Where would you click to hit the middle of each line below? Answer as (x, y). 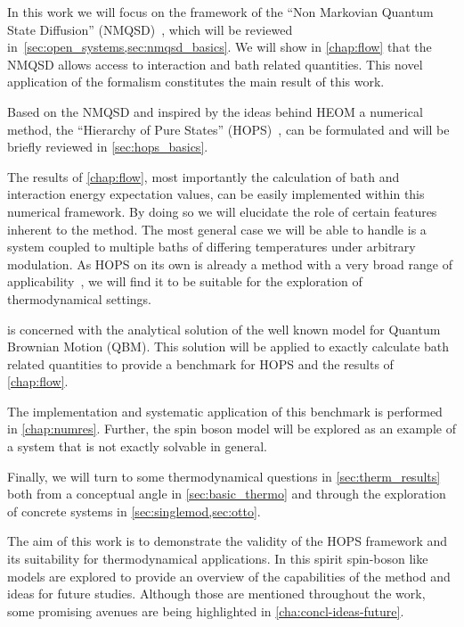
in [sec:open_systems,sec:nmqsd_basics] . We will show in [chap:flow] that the (220, 47)
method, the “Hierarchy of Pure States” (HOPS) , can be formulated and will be (228, 129)
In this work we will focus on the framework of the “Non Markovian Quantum (220, 12)
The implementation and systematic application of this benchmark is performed (225, 411)
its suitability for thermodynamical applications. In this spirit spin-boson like (218, 559)
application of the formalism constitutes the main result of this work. (196, 82)
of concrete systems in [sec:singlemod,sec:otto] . (134, 511)
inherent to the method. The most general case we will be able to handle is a (217, 229)
